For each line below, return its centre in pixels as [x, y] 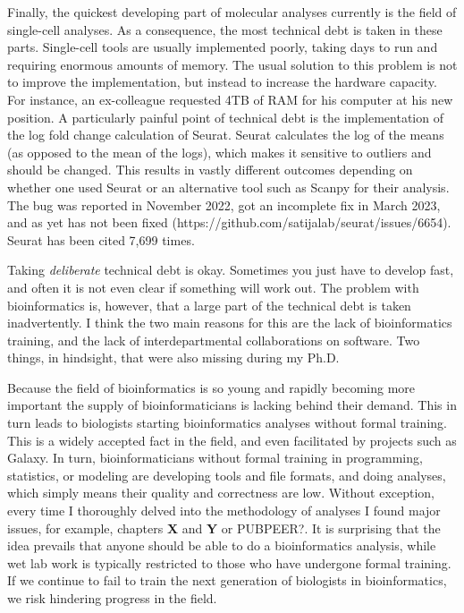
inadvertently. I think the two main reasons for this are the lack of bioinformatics [230, 323]
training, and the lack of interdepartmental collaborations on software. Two [214, 340]
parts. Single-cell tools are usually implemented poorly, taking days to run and [223, 47]
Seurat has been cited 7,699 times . [101, 239]
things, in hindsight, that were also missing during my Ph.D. [173, 358]
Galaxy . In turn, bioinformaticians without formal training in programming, [215, 458]
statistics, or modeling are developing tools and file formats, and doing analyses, [227, 475]
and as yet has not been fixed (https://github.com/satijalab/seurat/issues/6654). [229, 222]
